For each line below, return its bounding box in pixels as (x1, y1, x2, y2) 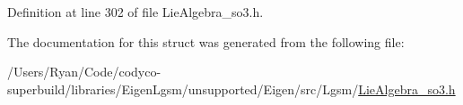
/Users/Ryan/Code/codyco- (7, 62, 162, 81)
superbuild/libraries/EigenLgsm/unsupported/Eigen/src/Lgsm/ (7, 79, 359, 98)
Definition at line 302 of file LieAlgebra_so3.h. (7, 3, 264, 20)
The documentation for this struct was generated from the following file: (7, 32, 405, 51)
